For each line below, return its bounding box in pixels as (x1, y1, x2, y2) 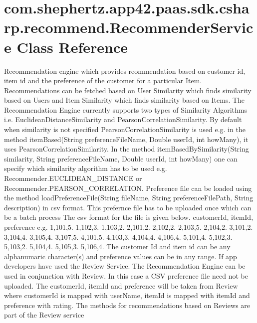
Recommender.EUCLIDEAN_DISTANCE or (4, 173, 142, 183)
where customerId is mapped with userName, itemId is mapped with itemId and (4, 290, 250, 301)
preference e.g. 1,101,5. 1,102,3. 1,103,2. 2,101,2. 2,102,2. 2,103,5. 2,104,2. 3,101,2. (4, 222, 253, 232)
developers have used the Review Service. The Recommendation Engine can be (4, 261, 246, 271)
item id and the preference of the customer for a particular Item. (4, 75, 202, 86)
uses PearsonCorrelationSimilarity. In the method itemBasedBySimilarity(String (4, 144, 249, 154)
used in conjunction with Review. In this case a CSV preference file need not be (4, 270, 248, 281)
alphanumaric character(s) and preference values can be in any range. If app (4, 251, 237, 261)
